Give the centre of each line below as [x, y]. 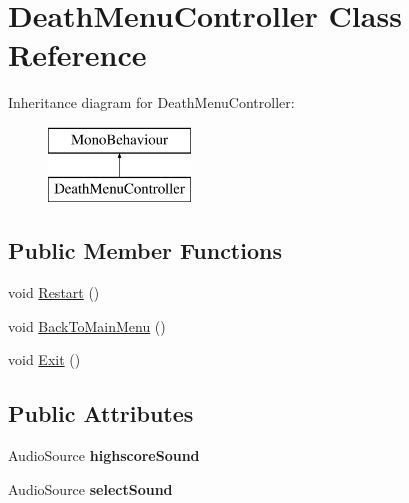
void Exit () [44, 359]
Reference [77, 54]
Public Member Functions [145, 250]
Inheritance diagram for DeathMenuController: [151, 102]
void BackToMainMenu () [87, 325]
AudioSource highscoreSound [104, 455]
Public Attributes [101, 413]
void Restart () [54, 292]
